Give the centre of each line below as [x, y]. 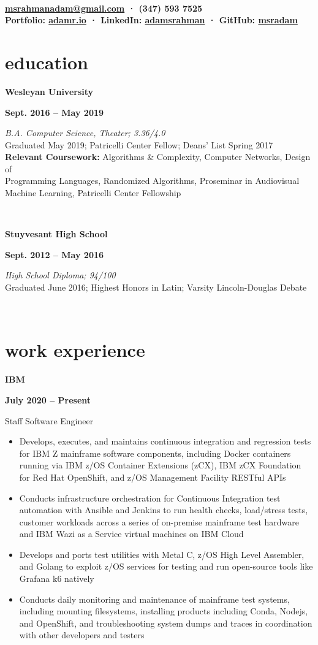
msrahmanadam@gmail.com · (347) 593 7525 [104, 8]
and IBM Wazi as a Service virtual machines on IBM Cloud [131, 534]
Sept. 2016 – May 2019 [55, 112]
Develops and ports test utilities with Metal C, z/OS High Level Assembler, [162, 554]
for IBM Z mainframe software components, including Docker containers [155, 453]
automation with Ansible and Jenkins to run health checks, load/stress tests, [164, 510]
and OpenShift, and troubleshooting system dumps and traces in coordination [166, 623]
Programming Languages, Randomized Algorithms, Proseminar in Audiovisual [152, 181]
